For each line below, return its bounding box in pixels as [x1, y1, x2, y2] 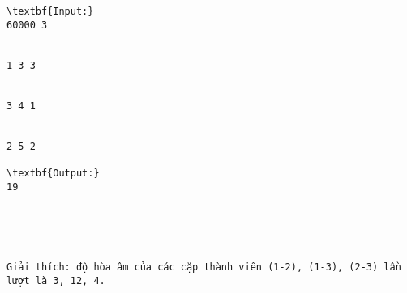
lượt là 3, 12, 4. [6, 275, 105, 287]
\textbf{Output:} [6, 167, 100, 179]
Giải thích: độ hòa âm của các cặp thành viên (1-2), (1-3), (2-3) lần [6, 261, 401, 274]
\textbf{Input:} [6, 6, 94, 17]
